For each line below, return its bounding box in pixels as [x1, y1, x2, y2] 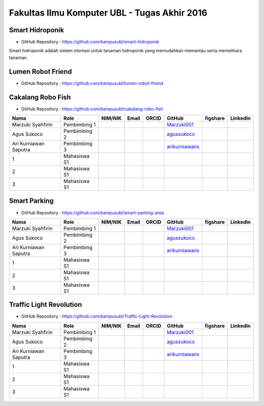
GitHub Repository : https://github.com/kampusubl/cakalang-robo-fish [21, 106, 163, 112]
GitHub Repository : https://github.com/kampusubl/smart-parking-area [21, 210, 164, 215]
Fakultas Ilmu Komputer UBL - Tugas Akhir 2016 [9, 7, 207, 18]
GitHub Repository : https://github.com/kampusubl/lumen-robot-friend [21, 80, 163, 86]
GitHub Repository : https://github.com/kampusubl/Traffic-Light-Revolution [21, 313, 173, 320]
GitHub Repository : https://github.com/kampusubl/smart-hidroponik [21, 39, 159, 45]
